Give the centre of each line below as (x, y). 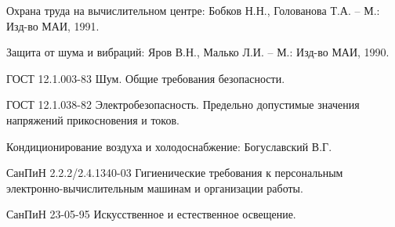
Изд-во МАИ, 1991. (53, 25)
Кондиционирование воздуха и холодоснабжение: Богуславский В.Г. (169, 146)
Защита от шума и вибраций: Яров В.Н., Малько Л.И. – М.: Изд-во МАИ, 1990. (198, 52)
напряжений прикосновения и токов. (93, 119)
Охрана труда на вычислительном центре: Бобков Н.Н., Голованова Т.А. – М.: (193, 10)
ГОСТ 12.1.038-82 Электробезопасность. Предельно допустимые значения (183, 104)
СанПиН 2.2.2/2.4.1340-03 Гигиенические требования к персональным (175, 173)
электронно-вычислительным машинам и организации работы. (155, 187)
